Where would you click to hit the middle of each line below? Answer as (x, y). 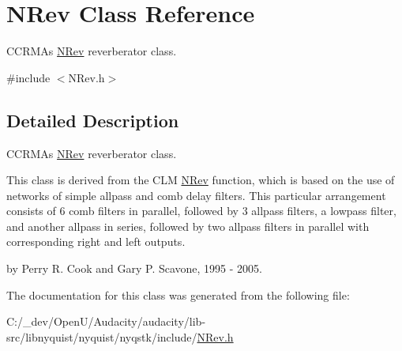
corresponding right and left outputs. (96, 242)
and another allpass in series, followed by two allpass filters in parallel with (188, 226)
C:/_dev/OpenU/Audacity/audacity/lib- (106, 321)
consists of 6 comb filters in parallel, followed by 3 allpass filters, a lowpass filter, (201, 211)
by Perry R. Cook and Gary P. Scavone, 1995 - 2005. (134, 268)
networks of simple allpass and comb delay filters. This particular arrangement (196, 195)
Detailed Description (93, 120)
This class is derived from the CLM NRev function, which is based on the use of (201, 180)
